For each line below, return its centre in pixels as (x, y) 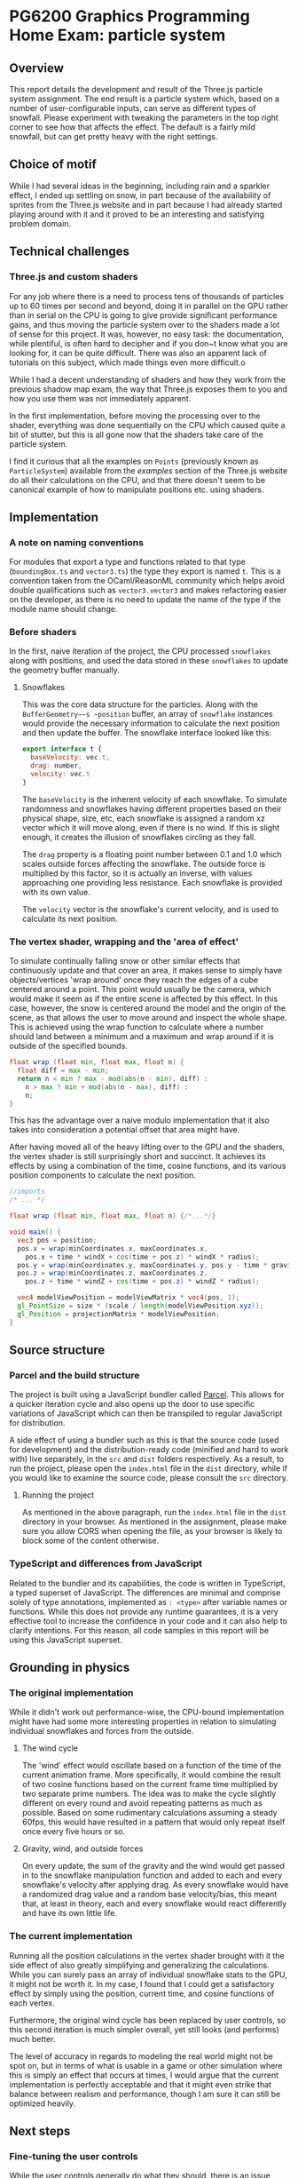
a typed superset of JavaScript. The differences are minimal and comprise (145, 1593)
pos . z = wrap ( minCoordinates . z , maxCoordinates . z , (113, 1273)
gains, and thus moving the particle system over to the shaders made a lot (145, 324)
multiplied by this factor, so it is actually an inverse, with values (137, 873)
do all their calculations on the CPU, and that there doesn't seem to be (137, 480)
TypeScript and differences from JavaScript (106, 1563)
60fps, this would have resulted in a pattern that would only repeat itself (153, 1822)
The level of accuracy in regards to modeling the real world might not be (141, 2056)
